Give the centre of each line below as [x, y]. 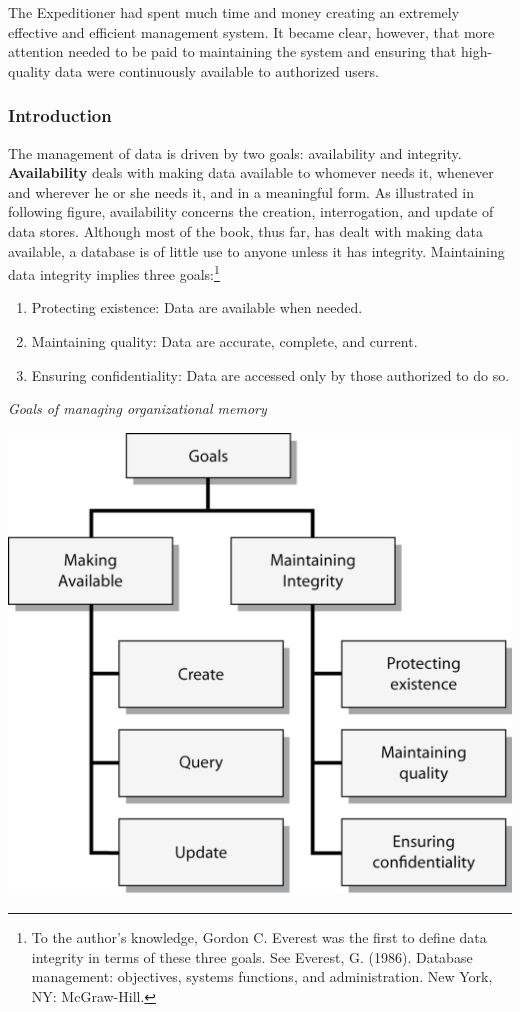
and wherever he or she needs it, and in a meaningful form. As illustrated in [241, 191]
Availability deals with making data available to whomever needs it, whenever [251, 172]
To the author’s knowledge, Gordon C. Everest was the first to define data [259, 937]
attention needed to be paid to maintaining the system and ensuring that [232, 51]
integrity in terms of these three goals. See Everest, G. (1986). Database [252, 956]
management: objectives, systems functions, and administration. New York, [262, 976]
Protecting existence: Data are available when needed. [197, 307]
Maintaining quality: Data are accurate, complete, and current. [224, 341]
